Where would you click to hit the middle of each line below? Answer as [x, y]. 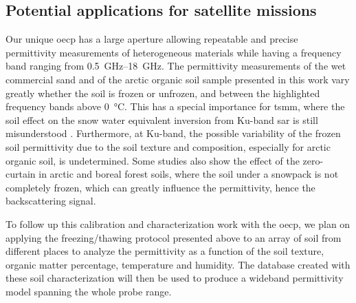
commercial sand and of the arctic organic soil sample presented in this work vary [178, 79]
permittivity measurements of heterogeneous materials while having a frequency [174, 52]
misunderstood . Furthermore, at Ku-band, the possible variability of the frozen [173, 133]
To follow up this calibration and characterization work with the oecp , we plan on [178, 223]
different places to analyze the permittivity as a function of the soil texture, [165, 251]
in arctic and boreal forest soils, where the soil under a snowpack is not [189, 174]
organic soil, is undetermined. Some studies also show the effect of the [153, 160]
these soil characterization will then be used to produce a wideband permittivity [175, 278]
